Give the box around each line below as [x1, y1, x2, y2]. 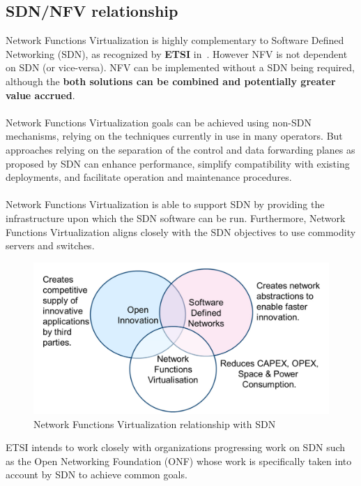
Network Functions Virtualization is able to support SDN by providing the [6, 197, 325, 212]
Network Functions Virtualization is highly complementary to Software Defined [6, 33, 344, 47]
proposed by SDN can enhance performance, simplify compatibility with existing [6, 156, 350, 170]
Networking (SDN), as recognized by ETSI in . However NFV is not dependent [6, 46, 348, 61]
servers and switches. [6, 238, 95, 253]
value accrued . [6, 87, 75, 102]
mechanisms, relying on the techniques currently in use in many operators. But [6, 128, 343, 143]
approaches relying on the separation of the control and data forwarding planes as [6, 142, 355, 156]
